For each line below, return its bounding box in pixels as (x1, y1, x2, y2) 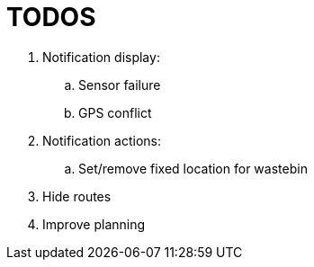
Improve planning (42, 216, 146, 232)
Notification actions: (42, 132, 161, 148)
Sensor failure (78, 76, 161, 93)
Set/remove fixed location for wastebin (78, 160, 308, 176)
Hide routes (42, 188, 112, 204)
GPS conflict (78, 104, 152, 120)
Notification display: (42, 49, 160, 65)
